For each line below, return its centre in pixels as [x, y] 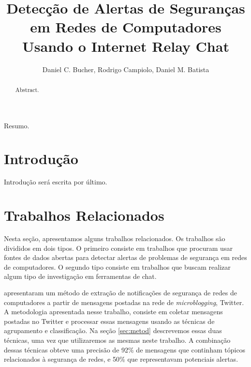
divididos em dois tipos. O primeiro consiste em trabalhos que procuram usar [118, 248]
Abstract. [27, 89]
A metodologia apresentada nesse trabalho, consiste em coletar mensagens [113, 312]
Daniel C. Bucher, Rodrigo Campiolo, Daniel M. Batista [126, 69]
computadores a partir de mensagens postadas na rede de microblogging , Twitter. [124, 302]
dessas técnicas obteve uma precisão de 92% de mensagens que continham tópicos [125, 349]
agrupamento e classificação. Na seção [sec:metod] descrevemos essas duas [113, 330]
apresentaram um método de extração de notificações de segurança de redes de [120, 292]
